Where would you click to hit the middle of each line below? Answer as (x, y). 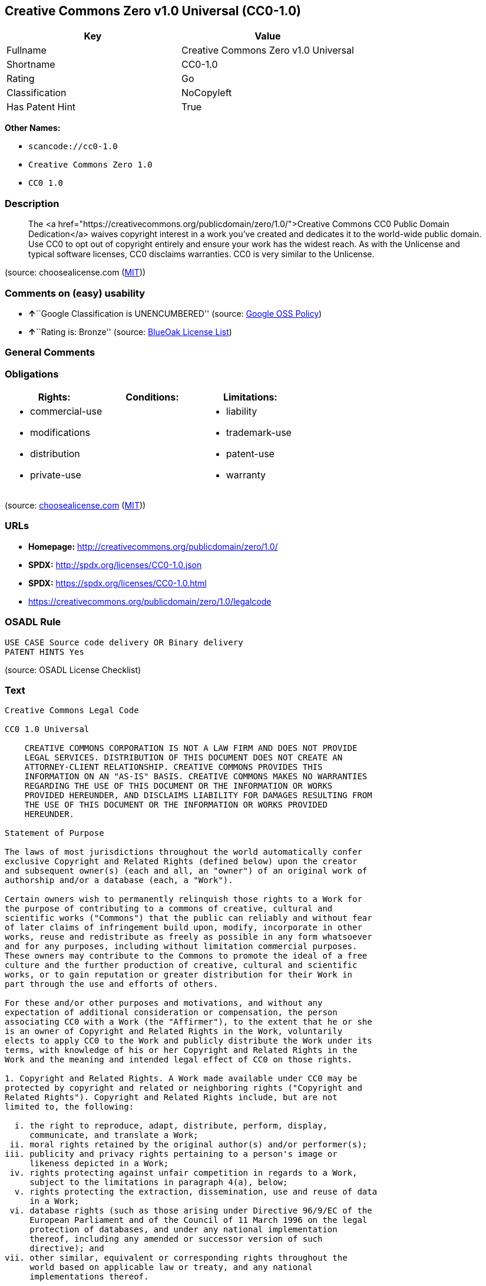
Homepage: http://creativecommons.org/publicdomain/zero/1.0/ (153, 546)
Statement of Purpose (54, 833)
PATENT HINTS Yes (44, 652)
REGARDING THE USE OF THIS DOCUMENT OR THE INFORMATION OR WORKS (178, 786)
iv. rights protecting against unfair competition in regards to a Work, (184, 1173)
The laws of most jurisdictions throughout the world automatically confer (184, 852)
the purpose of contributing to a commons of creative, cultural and (169, 909)
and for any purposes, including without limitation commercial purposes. (181, 947)
